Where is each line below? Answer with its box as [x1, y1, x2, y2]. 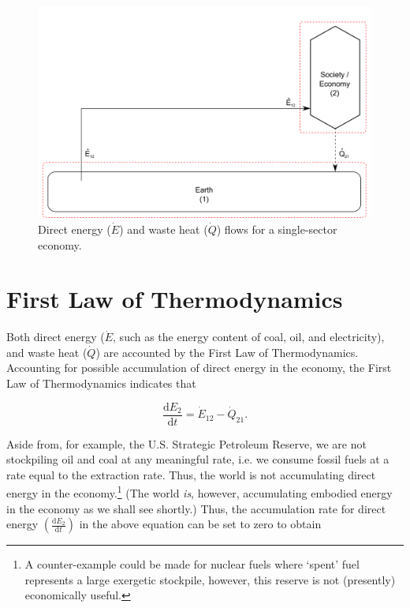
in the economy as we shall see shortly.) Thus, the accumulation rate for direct [6, 500, 386, 516]
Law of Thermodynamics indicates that [6, 375, 196, 391]
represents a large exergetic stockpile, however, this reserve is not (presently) [24, 571, 396, 587]
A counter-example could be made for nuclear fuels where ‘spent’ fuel [24, 556, 360, 572]
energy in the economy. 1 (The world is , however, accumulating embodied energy [6, 482, 393, 501]
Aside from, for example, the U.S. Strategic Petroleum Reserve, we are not [6, 435, 367, 452]
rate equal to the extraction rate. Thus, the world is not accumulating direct [6, 466, 376, 482]
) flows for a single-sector [216, 220, 337, 237]
